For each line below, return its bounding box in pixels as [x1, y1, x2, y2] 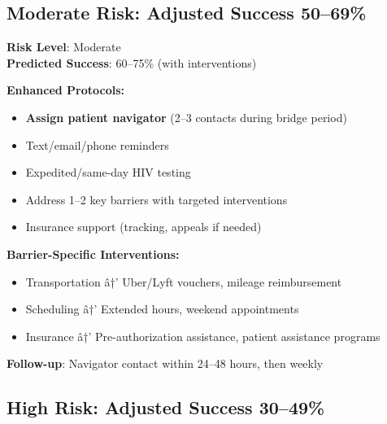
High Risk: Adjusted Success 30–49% [7, 395, 325, 420]
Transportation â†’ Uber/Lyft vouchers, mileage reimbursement [25, 273, 342, 290]
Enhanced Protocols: [7, 81, 125, 98]
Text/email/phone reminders [25, 136, 169, 153]
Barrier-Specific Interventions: [7, 245, 180, 262]
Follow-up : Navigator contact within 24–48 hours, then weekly [7, 355, 324, 372]
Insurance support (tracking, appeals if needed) [25, 218, 262, 235]
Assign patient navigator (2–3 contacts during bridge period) [25, 108, 347, 125]
